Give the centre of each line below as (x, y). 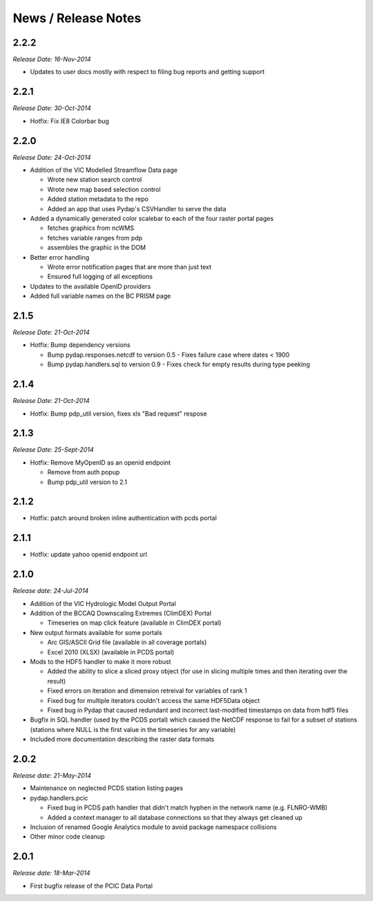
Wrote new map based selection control (104, 189)
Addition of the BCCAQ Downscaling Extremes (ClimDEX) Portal (121, 614)
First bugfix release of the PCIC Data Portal (92, 886)
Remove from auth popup (84, 472)
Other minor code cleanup (67, 837)
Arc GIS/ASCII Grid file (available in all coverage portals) (127, 642)
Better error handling (60, 257)
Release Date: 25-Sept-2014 (53, 449)
